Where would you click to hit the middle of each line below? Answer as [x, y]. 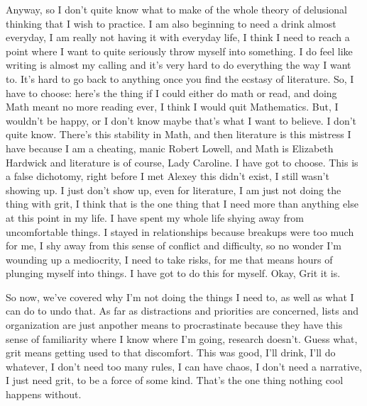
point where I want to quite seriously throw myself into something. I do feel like [179, 51]
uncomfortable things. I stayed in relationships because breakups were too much [180, 231]
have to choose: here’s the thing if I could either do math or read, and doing [171, 92]
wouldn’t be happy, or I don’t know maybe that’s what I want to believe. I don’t [181, 120]
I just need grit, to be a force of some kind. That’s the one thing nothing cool [175, 380]
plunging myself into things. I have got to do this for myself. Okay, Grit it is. [173, 273]
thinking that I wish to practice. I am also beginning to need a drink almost [171, 23]
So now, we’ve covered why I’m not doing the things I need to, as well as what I [180, 297]
